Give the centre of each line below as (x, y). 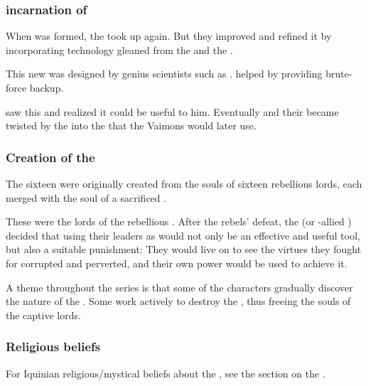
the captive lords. (43, 315)
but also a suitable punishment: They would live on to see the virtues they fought (184, 249)
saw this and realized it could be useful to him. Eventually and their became (172, 111)
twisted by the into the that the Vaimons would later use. (131, 125)
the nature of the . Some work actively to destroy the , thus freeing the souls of (178, 301)
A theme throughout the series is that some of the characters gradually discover (179, 287)
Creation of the (50, 157)
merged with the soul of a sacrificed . (86, 197)
